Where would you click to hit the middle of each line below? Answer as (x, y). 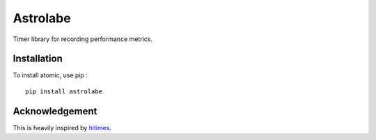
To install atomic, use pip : (50, 75)
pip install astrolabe (64, 91)
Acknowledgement (55, 111)
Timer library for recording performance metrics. (83, 39)
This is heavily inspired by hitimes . (62, 127)
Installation (38, 59)
